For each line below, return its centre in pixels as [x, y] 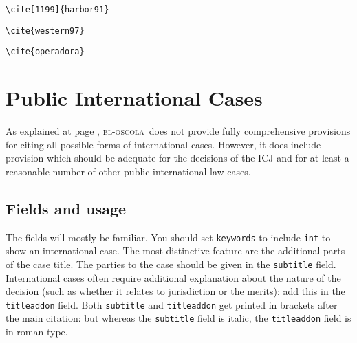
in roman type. [37, 332]
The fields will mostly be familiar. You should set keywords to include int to [168, 237]
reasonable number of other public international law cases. [128, 171]
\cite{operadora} [45, 52]
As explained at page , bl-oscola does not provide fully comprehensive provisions [178, 131]
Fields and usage [66, 208]
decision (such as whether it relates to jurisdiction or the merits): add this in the [175, 291]
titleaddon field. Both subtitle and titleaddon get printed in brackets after [172, 304]
